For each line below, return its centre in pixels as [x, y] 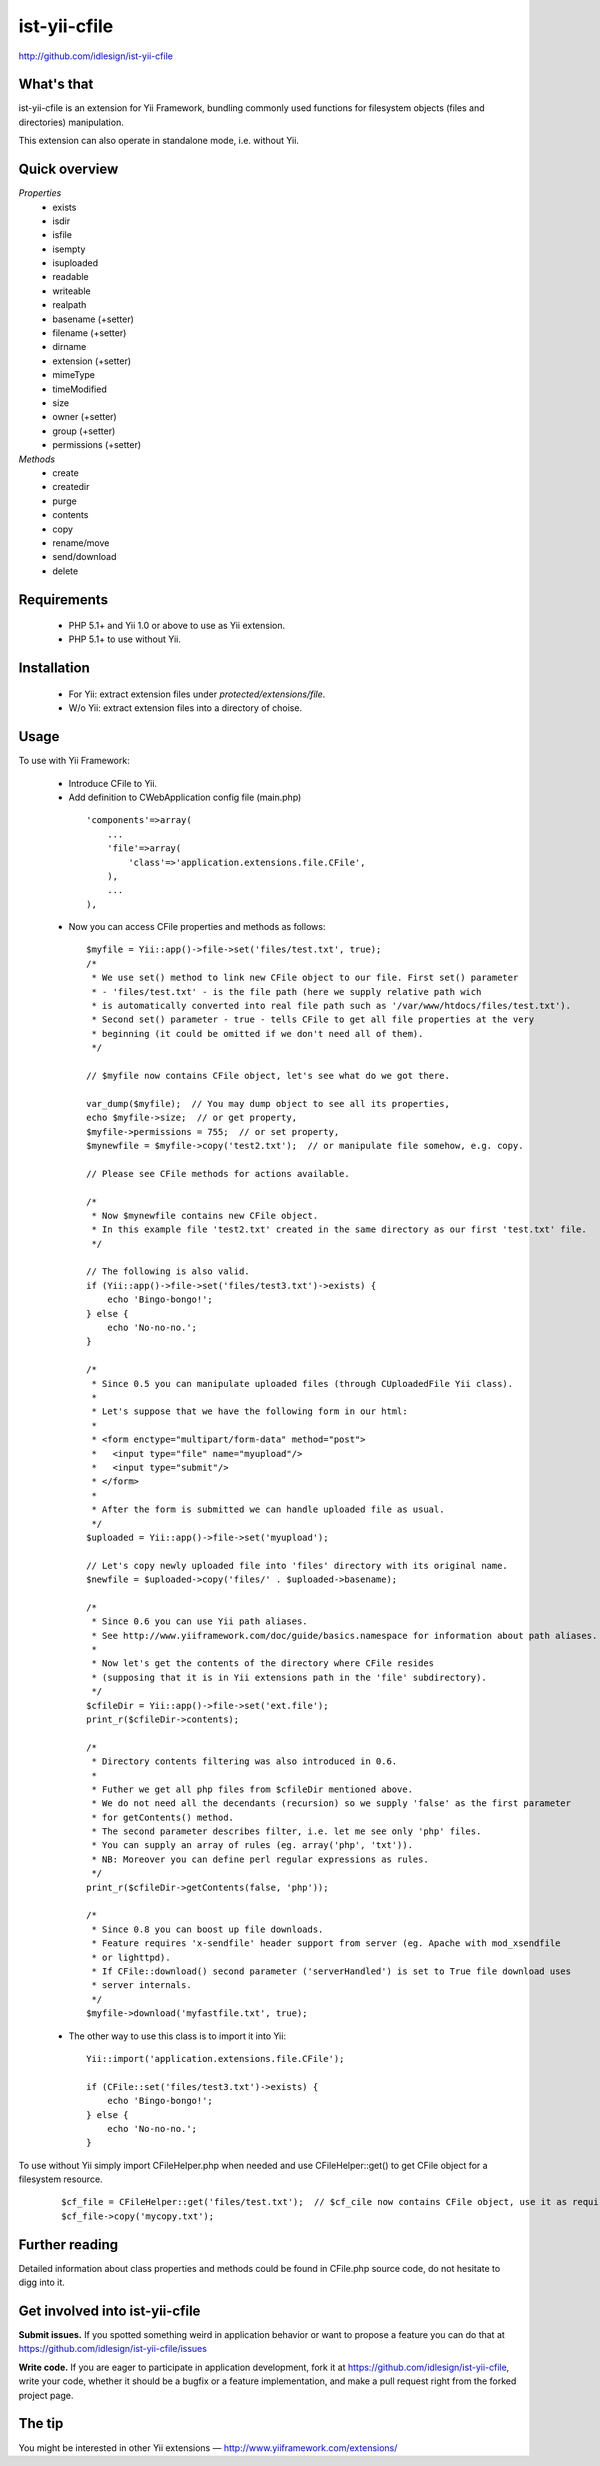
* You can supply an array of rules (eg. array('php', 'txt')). [252, 1845]
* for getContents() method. [163, 1817]
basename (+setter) [93, 319]
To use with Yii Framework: [74, 761]
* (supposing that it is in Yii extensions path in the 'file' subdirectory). [289, 1677]
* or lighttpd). [131, 1957]
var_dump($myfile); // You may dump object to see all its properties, [268, 1103]
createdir [71, 487]
